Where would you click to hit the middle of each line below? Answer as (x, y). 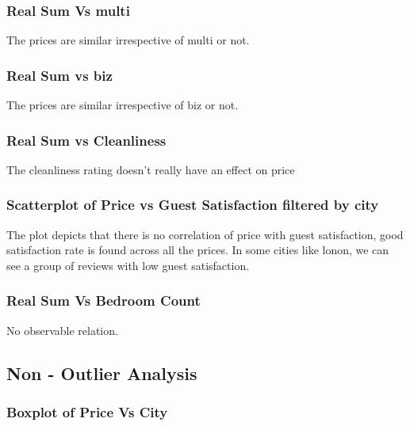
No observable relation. (62, 330)
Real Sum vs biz (59, 75)
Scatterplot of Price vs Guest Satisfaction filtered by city (193, 205)
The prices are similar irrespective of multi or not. (128, 40)
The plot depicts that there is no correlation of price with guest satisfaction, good (205, 234)
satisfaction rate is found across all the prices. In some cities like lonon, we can (198, 250)
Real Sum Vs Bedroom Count (103, 300)
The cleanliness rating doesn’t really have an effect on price (151, 169)
